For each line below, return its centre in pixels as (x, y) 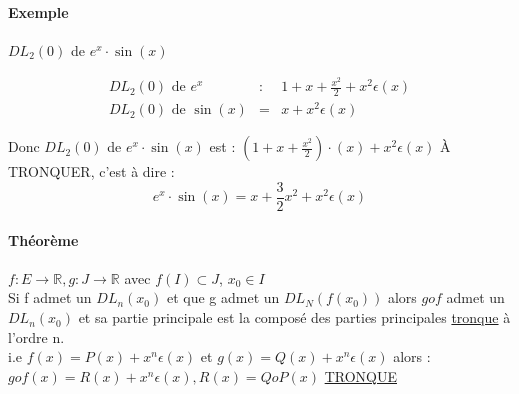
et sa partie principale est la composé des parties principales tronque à (294, 317)
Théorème (43, 239)
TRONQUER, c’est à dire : (91, 171)
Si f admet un (50, 297)
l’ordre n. (36, 336)
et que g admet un (223, 297)
